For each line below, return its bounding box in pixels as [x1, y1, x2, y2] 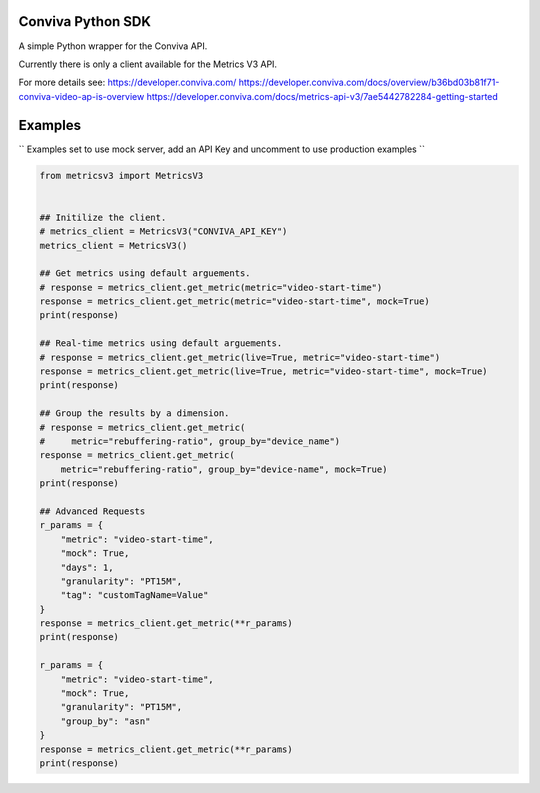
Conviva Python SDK [18, 13, 152, 30]
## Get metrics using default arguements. [39, 268, 251, 279]
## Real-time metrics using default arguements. [39, 338, 283, 349]
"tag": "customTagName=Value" [60, 590, 209, 601]
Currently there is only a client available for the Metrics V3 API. [18, 58, 278, 70]
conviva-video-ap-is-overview [18, 90, 145, 102]
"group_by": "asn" [60, 715, 151, 727]
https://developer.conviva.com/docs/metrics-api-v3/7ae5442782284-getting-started [146, 90, 499, 102]
